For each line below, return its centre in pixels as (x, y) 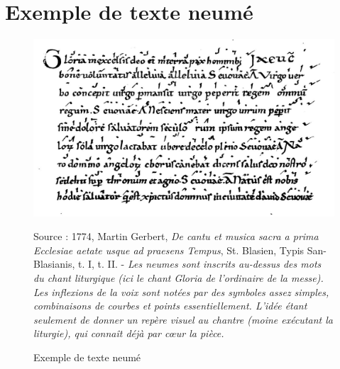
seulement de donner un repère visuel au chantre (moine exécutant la (183, 319)
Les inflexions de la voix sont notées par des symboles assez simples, (181, 291)
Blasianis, (54, 264)
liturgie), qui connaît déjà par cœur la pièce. (129, 333)
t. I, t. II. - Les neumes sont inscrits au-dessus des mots (199, 264)
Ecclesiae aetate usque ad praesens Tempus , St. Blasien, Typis (169, 250)
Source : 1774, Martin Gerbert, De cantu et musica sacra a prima (176, 236)
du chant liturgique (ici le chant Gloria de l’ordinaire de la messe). (179, 278)
